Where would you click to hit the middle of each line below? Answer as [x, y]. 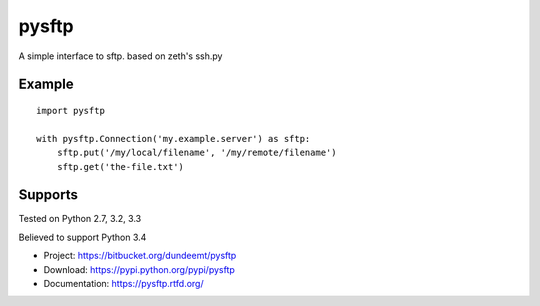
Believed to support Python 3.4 [82, 237]
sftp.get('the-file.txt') [120, 166]
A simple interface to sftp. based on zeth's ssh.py [120, 56]
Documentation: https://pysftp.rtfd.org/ [123, 283]
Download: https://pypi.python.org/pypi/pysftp [139, 269]
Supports [48, 195]
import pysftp [70, 110]
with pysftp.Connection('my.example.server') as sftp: [173, 138]
